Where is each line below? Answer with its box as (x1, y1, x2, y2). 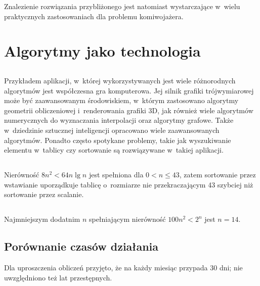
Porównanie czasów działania (4, 239, 159, 254)
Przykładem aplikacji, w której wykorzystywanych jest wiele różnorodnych (4, 75, 236, 85)
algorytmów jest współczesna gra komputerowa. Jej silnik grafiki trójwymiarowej (4, 85, 254, 96)
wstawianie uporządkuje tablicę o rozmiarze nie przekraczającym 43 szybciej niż (4, 179, 253, 189)
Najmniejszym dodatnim (4, 214, 80, 224)
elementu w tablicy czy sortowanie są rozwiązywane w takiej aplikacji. (4, 145, 224, 155)
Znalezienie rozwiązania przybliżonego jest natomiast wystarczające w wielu (4, 1, 240, 11)
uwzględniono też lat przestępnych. (4, 272, 112, 282)
